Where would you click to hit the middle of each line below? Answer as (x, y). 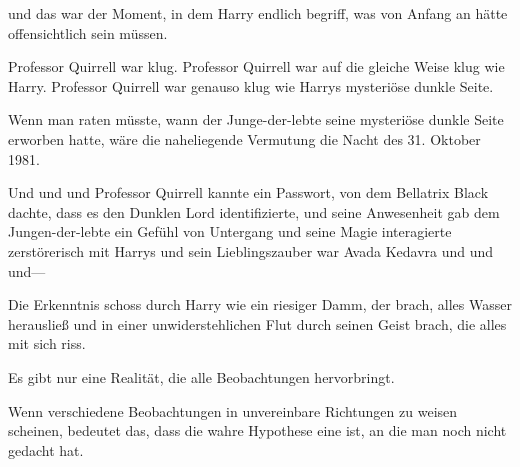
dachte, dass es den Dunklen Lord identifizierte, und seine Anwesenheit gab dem (254, 211)
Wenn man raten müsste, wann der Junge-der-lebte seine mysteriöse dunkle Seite (256, 119)
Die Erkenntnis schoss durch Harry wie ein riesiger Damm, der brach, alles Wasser (260, 304)
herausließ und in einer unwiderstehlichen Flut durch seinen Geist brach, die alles (257, 323)
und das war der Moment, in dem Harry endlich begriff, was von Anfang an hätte (258, 13)
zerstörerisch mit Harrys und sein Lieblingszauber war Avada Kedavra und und (251, 250)
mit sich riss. (47, 343)
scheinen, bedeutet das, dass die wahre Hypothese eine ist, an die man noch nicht (257, 430)
